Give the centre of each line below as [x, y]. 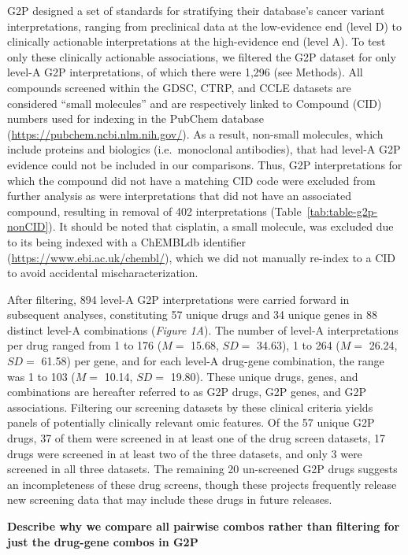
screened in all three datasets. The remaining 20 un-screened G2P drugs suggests [202, 469]
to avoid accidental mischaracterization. [103, 273]
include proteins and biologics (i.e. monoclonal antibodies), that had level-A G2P [204, 149]
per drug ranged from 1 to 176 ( [85, 345]
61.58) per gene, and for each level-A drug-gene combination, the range [213, 361]
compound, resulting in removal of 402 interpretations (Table [154, 211]
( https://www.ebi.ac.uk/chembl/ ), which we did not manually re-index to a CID [202, 257]
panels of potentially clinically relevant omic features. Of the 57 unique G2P [191, 422]
